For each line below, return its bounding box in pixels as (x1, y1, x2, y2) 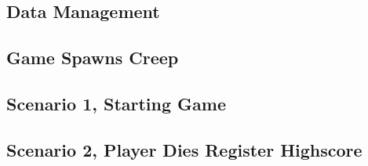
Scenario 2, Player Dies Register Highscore (6, 137, 363, 161)
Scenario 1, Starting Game (6, 91, 226, 115)
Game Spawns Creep (6, 45, 179, 70)
